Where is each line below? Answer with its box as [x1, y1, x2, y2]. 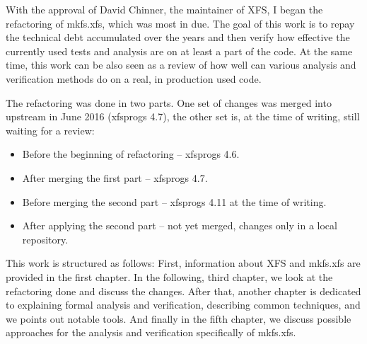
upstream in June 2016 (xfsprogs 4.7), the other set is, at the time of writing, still [6, 109, 360, 124]
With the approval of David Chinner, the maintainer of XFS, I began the [6, 2, 323, 16]
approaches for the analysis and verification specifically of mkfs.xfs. [6, 325, 296, 340]
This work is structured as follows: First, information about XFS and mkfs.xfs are [6, 256, 361, 270]
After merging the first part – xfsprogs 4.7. [22, 170, 208, 185]
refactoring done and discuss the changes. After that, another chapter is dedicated [6, 283, 361, 298]
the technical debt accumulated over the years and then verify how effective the [6, 30, 350, 45]
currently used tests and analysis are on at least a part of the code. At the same [6, 43, 353, 58]
